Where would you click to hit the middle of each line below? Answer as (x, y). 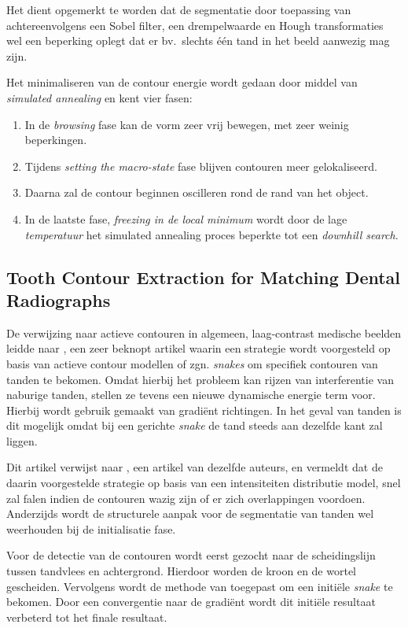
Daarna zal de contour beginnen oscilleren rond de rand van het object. (197, 192)
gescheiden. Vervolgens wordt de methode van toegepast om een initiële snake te (200, 586)
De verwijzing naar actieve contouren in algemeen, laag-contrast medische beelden (204, 332)
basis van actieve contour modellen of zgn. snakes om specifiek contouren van (192, 363)
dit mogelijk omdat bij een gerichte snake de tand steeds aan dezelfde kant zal (195, 425)
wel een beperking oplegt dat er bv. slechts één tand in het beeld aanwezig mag (198, 41)
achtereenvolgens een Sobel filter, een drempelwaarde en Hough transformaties (195, 25)
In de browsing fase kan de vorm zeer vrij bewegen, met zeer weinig (187, 124)
